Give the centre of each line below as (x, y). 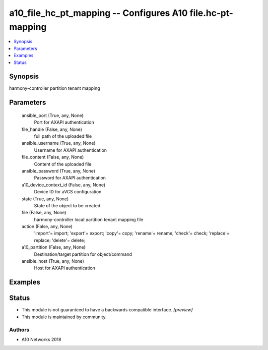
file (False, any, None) (44, 213)
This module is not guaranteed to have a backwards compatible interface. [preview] (107, 310)
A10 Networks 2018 (41, 339)
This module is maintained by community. (64, 317)
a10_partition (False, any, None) (54, 247)
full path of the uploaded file (63, 136)
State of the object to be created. (68, 205)
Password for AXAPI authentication (70, 178)
